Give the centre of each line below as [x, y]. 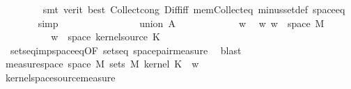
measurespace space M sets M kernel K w [102, 64]
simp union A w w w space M [181, 23]
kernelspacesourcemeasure [60, 77]
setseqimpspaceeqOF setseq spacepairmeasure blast [126, 50]
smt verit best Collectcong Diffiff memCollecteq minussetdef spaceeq [194, 9]
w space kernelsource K [106, 37]
